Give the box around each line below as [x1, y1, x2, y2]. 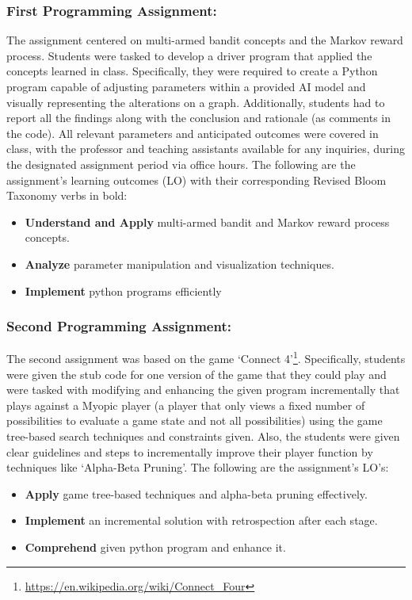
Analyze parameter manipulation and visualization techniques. [25, 255, 334, 272]
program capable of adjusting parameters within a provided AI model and [6, 78, 366, 94]
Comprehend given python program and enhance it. [25, 538, 286, 555]
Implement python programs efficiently [25, 282, 222, 299]
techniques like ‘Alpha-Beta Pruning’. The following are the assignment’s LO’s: [6, 459, 389, 476]
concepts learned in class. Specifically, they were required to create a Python [6, 63, 378, 79]
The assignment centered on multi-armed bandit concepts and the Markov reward [6, 32, 403, 48]
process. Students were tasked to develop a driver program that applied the [6, 47, 372, 63]
